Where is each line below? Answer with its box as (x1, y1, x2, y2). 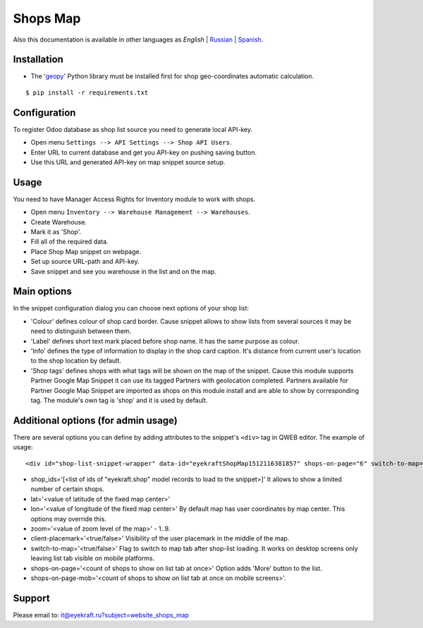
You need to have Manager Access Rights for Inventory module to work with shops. (13, 195, 256, 203)
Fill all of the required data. (30, 237, 109, 246)
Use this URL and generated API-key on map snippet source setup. (30, 157, 226, 166)
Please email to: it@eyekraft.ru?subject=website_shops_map (13, 610, 190, 619)
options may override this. (30, 514, 107, 523)
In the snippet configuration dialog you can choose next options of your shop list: (13, 304, 250, 313)
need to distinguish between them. (30, 327, 132, 335)
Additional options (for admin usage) (13, 414, 178, 426)
